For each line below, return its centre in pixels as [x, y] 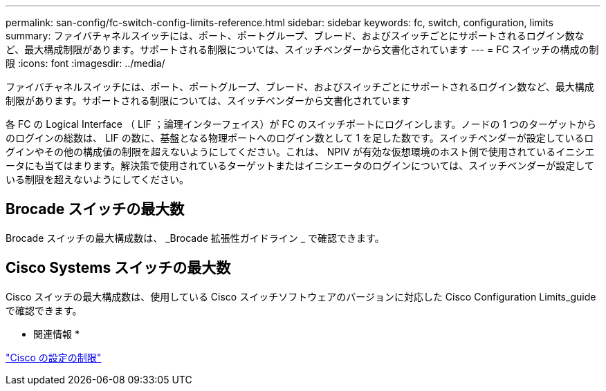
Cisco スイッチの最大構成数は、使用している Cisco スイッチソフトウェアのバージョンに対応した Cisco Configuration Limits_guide [301, 296]
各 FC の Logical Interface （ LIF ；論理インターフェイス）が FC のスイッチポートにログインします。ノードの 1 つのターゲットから [301, 124]
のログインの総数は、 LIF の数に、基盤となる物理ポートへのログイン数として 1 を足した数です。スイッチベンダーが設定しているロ [300, 138]
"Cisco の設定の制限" [54, 357]
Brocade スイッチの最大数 [95, 209]
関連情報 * [56, 334]
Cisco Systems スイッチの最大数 [118, 268]
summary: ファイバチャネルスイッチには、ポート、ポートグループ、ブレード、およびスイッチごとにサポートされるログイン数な [295, 36]
